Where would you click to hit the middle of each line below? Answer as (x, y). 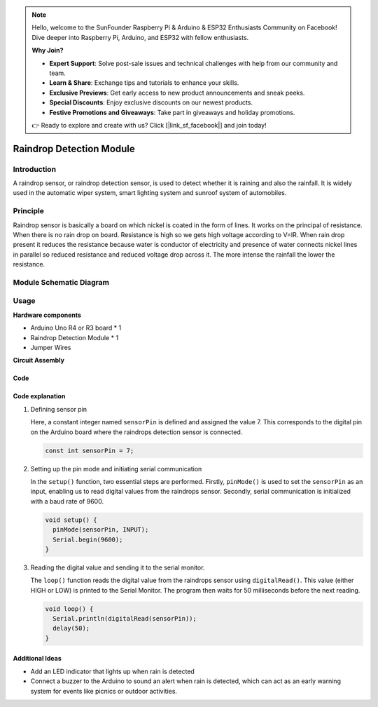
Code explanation (39, 396)
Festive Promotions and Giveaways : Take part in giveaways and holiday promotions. (172, 112)
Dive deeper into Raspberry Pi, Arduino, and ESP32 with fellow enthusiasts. (140, 37)
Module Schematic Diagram (61, 282)
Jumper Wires (51, 348)
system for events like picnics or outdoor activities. (104, 691)
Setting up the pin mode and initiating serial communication (116, 469)
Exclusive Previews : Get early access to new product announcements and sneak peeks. (177, 93)
